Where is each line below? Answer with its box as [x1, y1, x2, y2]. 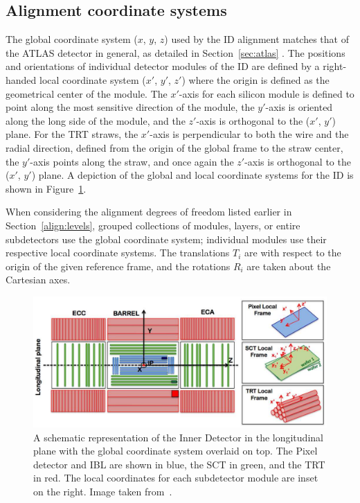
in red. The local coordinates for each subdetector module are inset [33, 470, 318, 485]
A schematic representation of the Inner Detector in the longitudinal [33, 430, 323, 444]
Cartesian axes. [6, 272, 71, 287]
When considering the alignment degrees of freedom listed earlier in [6, 204, 292, 219]
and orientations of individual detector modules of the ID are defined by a [6, 59, 320, 73]
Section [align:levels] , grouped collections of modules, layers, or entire [6, 218, 300, 232]
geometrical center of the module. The [6, 86, 168, 100]
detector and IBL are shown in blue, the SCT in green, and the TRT [33, 457, 325, 471]
